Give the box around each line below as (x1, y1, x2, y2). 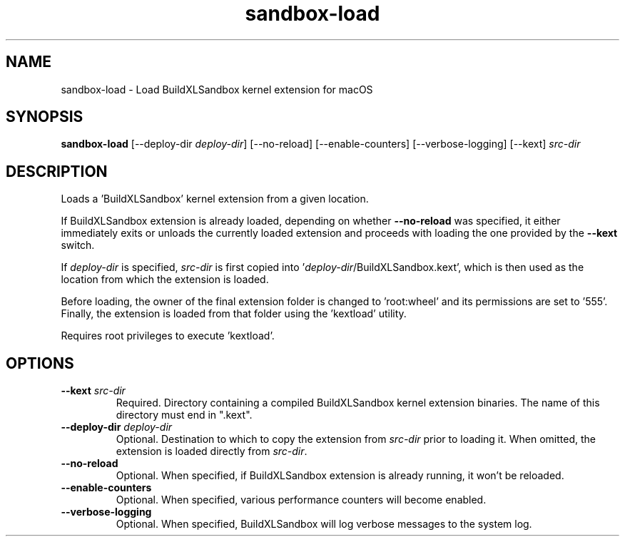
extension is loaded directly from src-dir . (116, 445, 308, 458)
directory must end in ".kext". (116, 409, 253, 421)
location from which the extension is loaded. (61, 273, 269, 286)
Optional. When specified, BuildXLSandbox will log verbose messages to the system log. (116, 518, 532, 531)
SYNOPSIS (6, 108, 83, 126)
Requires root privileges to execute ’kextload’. (61, 329, 275, 342)
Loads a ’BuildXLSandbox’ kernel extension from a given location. (61, 193, 369, 205)
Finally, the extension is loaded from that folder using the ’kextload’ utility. (61, 307, 407, 320)
